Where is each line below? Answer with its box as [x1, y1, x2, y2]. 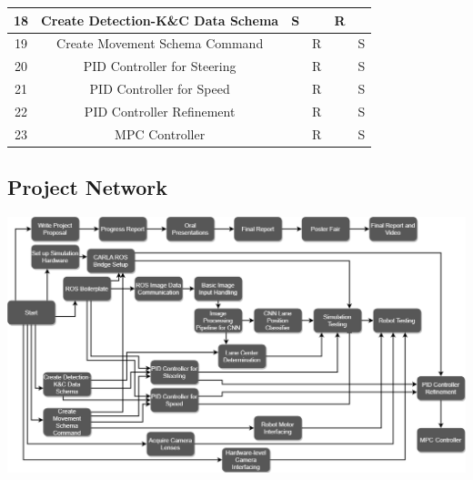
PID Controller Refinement [84, 101, 236, 120]
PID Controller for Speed [89, 79, 230, 98]
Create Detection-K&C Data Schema [41, 10, 279, 29]
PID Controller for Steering [83, 56, 236, 76]
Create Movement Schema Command [56, 34, 264, 53]
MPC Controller [115, 124, 206, 143]
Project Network [7, 173, 168, 201]
